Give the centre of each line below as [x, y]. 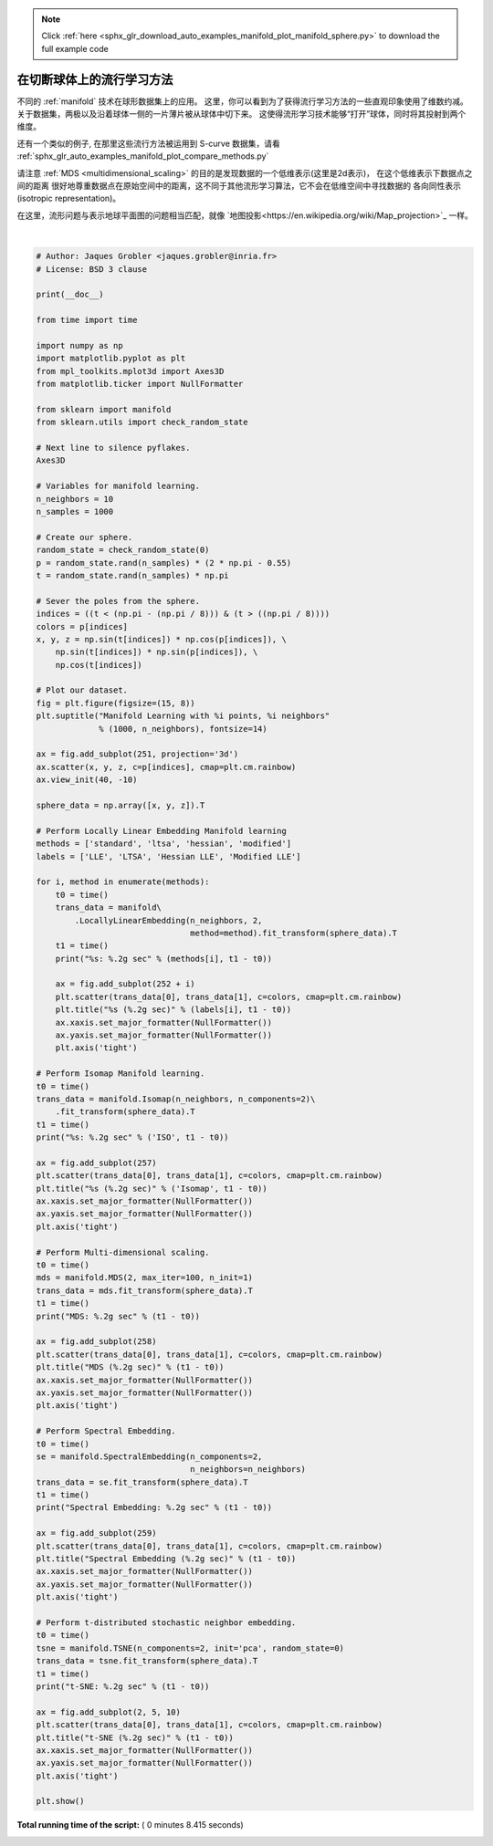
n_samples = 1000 [75, 511]
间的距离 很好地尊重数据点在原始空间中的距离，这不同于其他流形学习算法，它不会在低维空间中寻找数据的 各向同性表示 [239, 186]
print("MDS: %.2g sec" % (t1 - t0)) [118, 1316]
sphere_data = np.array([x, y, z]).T [121, 805]
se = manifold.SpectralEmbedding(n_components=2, [149, 1456]
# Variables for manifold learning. [118, 486]
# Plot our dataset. [82, 690]
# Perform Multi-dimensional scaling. [123, 1252]
